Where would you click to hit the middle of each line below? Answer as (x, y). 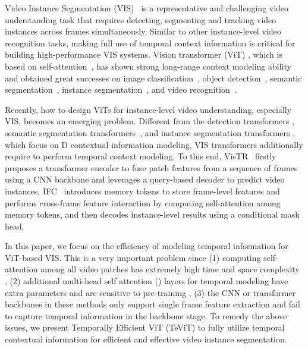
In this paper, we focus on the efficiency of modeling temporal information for (147, 246)
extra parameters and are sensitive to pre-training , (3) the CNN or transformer (150, 292)
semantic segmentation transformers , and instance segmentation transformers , (150, 132)
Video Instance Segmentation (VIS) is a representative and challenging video (147, 8)
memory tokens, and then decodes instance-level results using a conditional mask (152, 214)
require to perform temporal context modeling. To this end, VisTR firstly (141, 156)
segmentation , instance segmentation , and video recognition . (121, 89)
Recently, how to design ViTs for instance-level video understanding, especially (148, 109)
